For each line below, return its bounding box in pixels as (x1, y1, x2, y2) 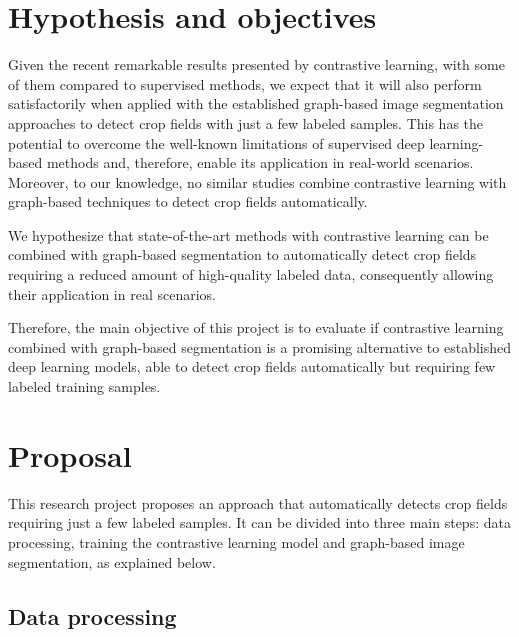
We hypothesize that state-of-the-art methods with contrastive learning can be (8, 224, 489, 245)
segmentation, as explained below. (8, 551, 216, 572)
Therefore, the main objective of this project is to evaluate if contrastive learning (8, 317, 504, 338)
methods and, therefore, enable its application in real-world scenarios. (46, 152, 474, 173)
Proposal (8, 434, 132, 475)
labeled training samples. (8, 376, 161, 397)
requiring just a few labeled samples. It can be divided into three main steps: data (8, 512, 511, 533)
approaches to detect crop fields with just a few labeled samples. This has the (8, 112, 484, 133)
